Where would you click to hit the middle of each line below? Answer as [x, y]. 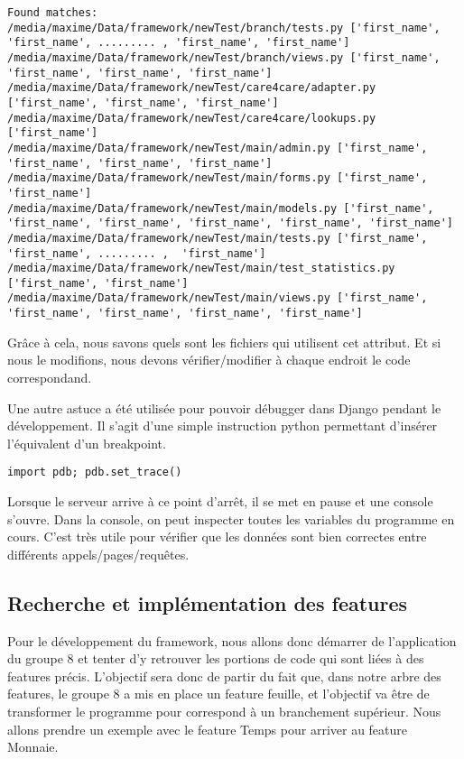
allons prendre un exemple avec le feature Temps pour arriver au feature [208, 729]
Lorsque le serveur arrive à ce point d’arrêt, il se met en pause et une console [220, 501]
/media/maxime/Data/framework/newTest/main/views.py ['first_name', [218, 298]
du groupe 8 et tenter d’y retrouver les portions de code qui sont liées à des [216, 658]
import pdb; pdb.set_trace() [95, 472]
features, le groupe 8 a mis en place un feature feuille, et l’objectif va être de [218, 694]
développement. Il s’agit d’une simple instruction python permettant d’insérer [223, 426]
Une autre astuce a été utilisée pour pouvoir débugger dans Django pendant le [224, 407]
